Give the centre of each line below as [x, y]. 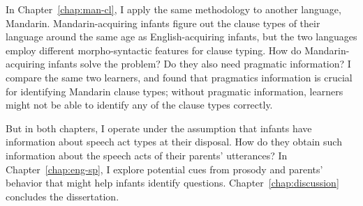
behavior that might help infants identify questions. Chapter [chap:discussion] [172, 183]
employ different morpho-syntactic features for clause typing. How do [154, 50]
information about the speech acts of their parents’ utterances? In [147, 155]
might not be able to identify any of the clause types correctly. [139, 105]
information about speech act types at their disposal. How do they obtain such [174, 142]
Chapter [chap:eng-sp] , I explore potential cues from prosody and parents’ [164, 169]
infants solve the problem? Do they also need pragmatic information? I [200, 64]
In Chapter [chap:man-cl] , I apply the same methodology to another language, [173, 9]
